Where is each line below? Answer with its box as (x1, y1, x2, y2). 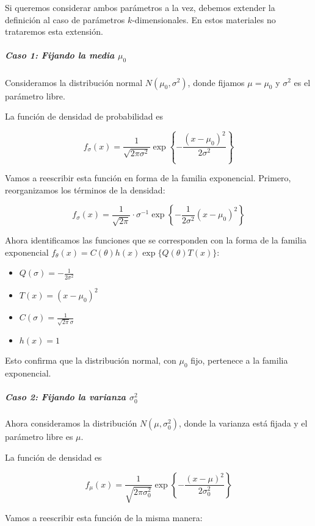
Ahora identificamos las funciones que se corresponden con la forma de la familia (5, 234, 307, 247)
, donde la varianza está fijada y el (178, 417, 308, 430)
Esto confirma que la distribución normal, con (5, 354, 176, 367)
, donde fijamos (187, 76, 245, 88)
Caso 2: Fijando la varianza (5, 391, 126, 403)
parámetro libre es (5, 430, 73, 443)
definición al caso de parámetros (5, 13, 125, 26)
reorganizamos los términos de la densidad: (5, 183, 165, 196)
